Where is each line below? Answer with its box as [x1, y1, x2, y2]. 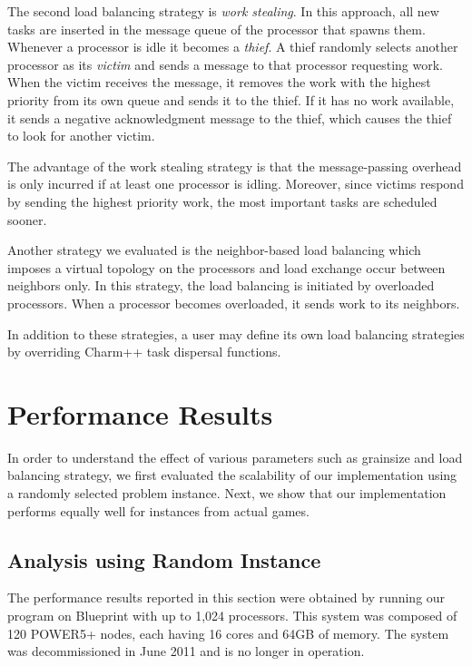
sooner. [7, 210, 47, 229]
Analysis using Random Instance [7, 545, 321, 573]
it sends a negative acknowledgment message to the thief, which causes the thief [7, 108, 452, 127]
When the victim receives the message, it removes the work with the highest [7, 73, 431, 92]
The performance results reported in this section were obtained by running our [7, 588, 446, 607]
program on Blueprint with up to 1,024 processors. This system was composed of [7, 605, 457, 624]
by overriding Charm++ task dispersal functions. [7, 342, 281, 361]
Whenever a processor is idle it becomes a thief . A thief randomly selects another [7, 37, 458, 56]
